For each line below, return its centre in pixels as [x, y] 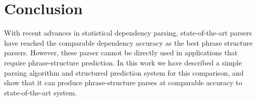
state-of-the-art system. [41, 92]
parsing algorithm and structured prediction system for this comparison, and [124, 72]
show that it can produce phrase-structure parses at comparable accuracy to [123, 82]
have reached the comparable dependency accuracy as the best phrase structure [128, 42]
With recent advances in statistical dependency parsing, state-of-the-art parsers [128, 33]
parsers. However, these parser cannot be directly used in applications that [121, 53]
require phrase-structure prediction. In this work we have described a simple [123, 62]
